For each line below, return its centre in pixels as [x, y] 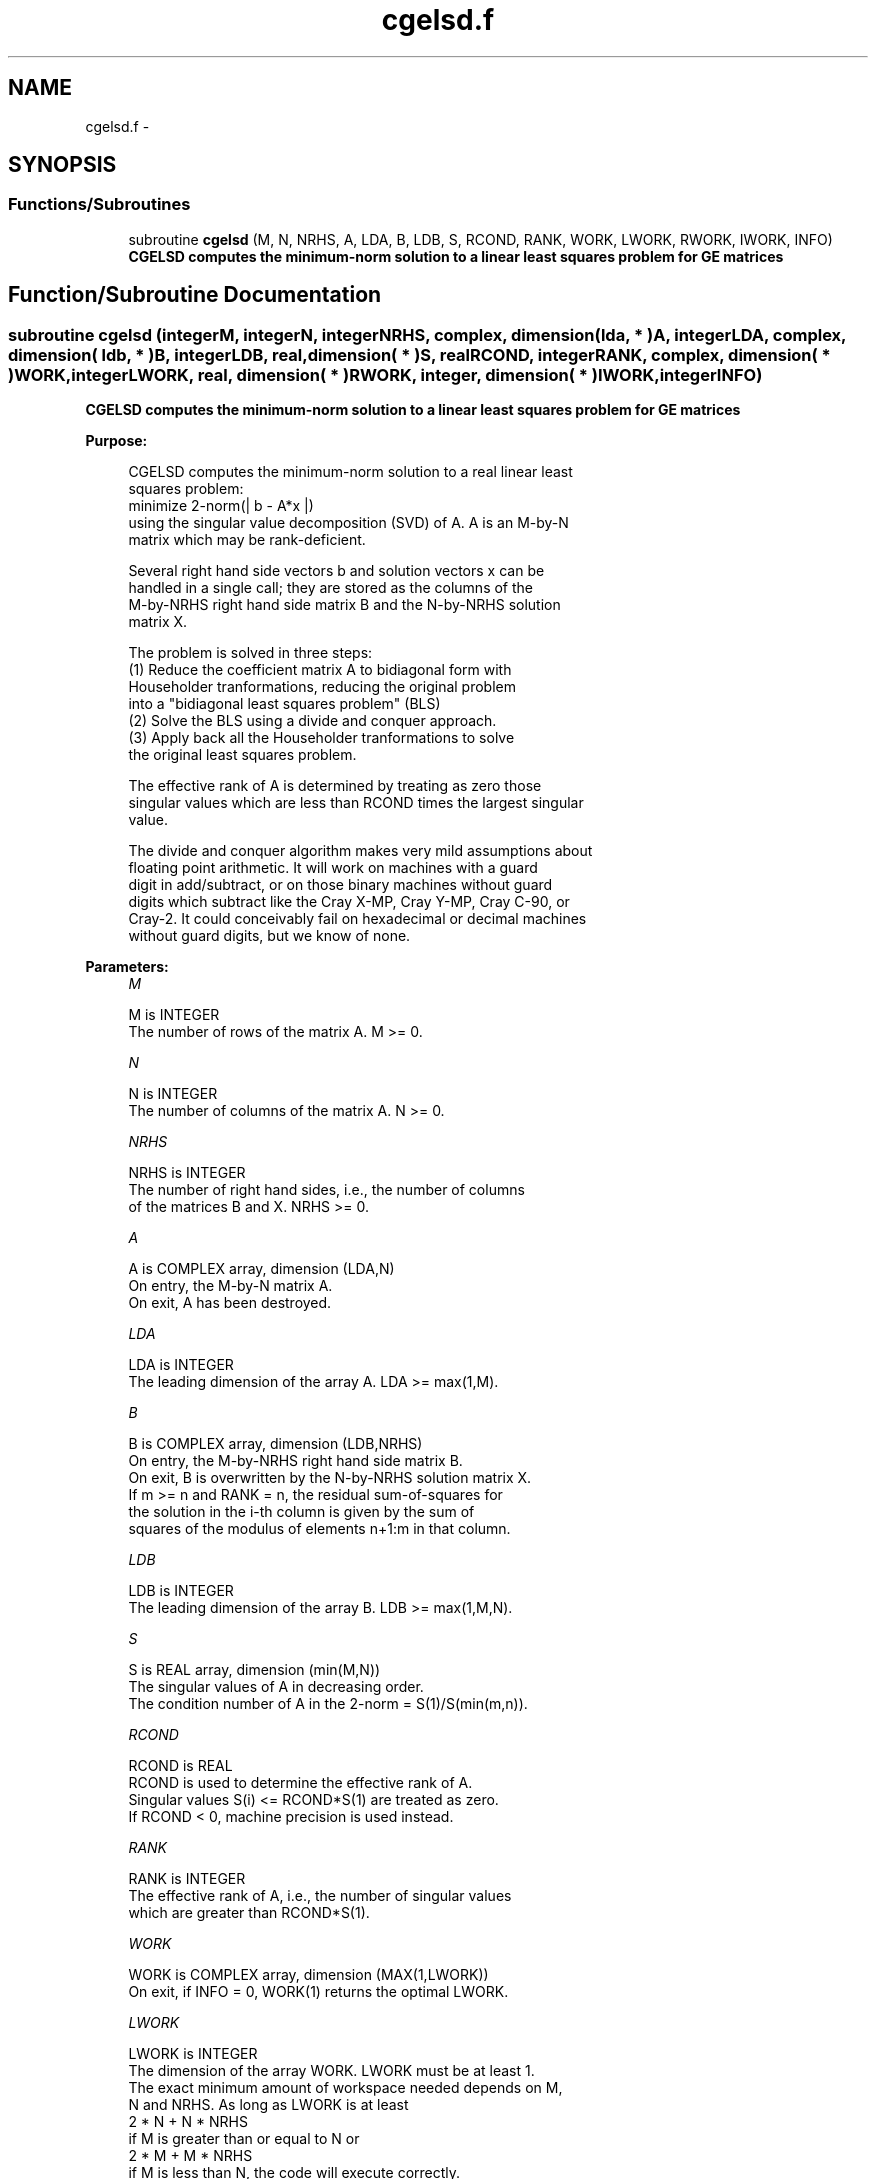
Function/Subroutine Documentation [195, 295]
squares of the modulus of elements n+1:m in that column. [319, 1529]
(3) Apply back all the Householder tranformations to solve [321, 738]
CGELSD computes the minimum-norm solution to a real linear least [350, 472]
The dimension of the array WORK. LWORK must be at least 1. [331, 2071]
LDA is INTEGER [181, 1365]
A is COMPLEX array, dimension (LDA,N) [261, 1269]
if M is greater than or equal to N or [244, 2139]
